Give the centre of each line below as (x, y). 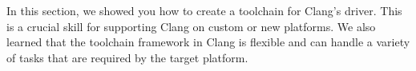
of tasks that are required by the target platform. (127, 57)
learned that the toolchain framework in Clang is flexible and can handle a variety (208, 42)
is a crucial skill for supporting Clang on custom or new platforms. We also (191, 26)
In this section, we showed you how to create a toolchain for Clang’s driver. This (204, 10)
